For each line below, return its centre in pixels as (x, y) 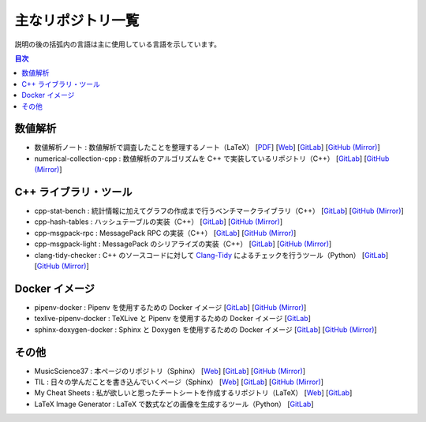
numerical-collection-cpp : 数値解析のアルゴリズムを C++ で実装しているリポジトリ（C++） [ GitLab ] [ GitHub (212, 159)
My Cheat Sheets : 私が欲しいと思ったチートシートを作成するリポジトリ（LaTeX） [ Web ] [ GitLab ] (193, 393)
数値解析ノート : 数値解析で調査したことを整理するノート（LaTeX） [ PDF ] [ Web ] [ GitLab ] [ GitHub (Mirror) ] (207, 148)
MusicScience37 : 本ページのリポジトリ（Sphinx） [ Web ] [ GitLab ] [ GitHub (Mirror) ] (170, 371)
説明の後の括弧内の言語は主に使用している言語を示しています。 (118, 44)
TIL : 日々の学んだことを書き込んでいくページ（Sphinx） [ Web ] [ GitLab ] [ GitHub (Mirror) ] (179, 382)
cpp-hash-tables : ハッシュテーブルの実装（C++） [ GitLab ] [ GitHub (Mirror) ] (159, 222)
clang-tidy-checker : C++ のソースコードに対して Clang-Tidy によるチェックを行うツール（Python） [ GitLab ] (211, 255)
